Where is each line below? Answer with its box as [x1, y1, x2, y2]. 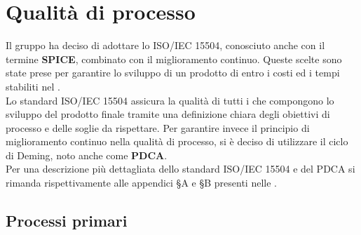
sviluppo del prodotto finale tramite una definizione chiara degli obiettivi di [6, 107, 330, 121]
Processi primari [6, 210, 128, 231]
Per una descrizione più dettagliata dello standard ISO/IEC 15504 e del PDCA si [6, 161, 355, 176]
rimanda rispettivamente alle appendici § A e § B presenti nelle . [6, 175, 277, 190]
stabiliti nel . [6, 79, 60, 93]
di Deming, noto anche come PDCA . [6, 147, 168, 162]
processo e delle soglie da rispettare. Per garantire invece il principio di [6, 120, 310, 135]
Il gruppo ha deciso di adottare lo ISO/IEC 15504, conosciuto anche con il [6, 38, 325, 53]
